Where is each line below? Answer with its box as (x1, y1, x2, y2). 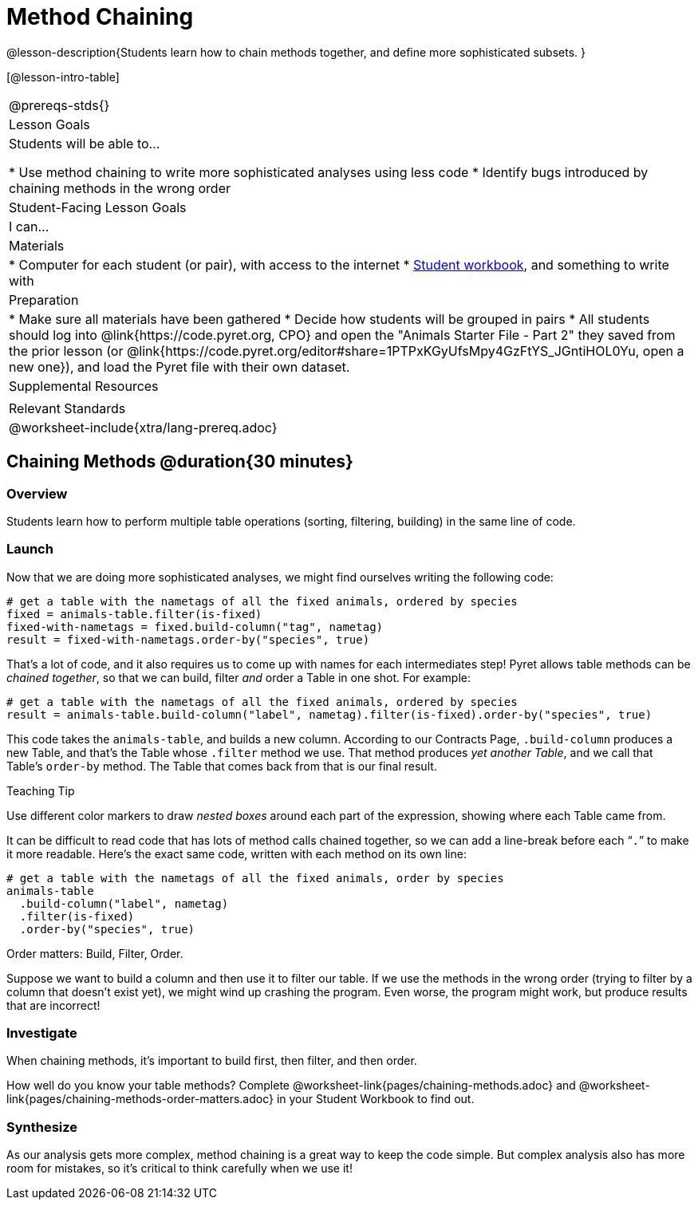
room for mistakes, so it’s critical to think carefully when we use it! (6, 1161, 353, 1176)
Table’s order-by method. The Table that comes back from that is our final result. (6, 759, 437, 773)
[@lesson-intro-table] (6, 69, 120, 84)
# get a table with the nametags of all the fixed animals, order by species (6, 871, 504, 885)
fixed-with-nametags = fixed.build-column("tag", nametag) (6, 620, 384, 633)
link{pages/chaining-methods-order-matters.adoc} (6, 1092, 274, 1106)
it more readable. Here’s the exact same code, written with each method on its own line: (6, 846, 467, 861)
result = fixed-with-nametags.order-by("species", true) (6, 633, 370, 646)
